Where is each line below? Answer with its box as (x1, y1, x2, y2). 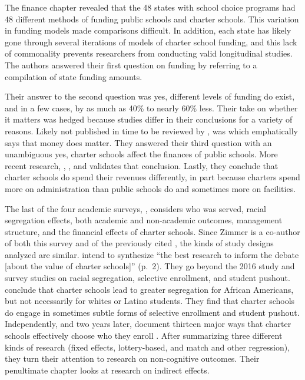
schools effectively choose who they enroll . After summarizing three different (5, 329, 283, 342)
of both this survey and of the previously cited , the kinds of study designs (5, 237, 274, 249)
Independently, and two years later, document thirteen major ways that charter (5, 318, 291, 330)
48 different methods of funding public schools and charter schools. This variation (5, 12, 299, 25)
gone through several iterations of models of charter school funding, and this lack (5, 35, 297, 48)
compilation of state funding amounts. (5, 70, 142, 82)
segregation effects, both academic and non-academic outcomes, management (5, 214, 283, 226)
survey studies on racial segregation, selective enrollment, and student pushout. (5, 272, 290, 284)
